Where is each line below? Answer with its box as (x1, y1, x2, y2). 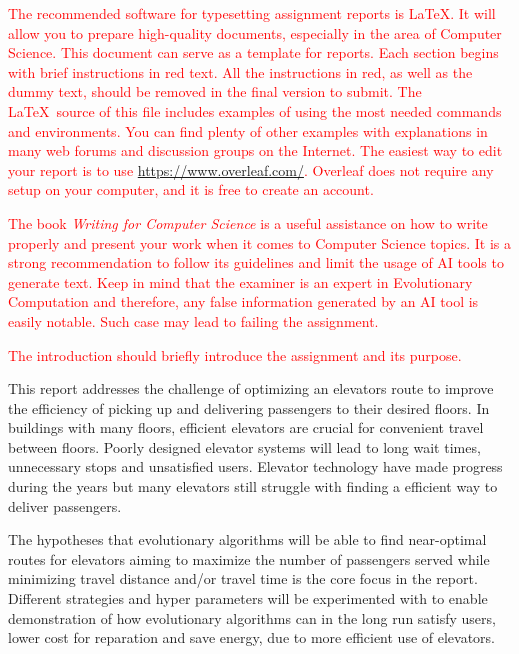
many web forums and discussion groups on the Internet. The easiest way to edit (8, 140, 503, 161)
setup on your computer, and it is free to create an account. (8, 179, 374, 200)
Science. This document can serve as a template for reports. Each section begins (8, 42, 499, 63)
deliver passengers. (8, 495, 122, 516)
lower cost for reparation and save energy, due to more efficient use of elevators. (8, 627, 496, 648)
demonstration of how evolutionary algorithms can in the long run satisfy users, (8, 607, 496, 628)
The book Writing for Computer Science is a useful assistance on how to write (8, 212, 488, 233)
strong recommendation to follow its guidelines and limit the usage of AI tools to (8, 252, 504, 273)
